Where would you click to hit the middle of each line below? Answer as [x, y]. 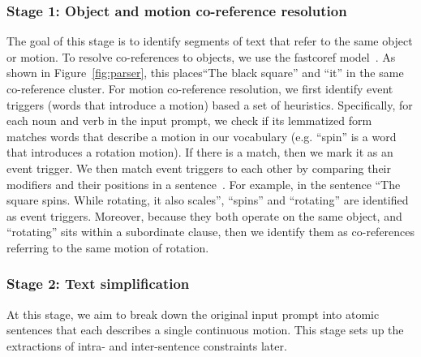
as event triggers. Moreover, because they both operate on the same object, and [204, 215]
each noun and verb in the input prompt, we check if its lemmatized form [189, 120]
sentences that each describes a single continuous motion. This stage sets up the [205, 330]
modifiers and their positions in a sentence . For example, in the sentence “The [204, 184]
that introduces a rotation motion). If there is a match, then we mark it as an [200, 152]
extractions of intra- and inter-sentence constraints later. [147, 345]
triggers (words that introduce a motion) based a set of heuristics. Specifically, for [210, 104]
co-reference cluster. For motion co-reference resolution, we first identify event [200, 88]
